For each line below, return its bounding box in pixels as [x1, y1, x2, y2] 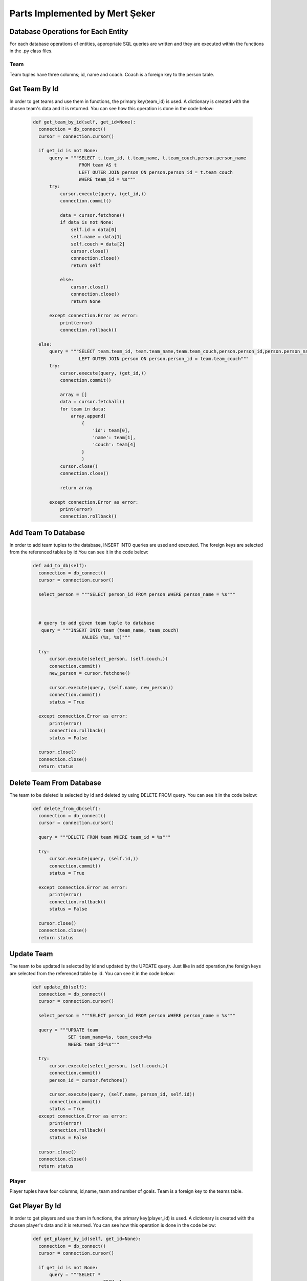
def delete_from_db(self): [33, 805, 101, 812]
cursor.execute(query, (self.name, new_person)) [49, 685, 173, 690]
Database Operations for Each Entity [9, 27, 128, 36]
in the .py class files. [9, 48, 53, 54]
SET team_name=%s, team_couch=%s [68, 1034, 152, 1040]
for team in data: [59, 406, 106, 412]
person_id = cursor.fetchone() [49, 1077, 128, 1083]
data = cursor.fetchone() [59, 212, 125, 218]
